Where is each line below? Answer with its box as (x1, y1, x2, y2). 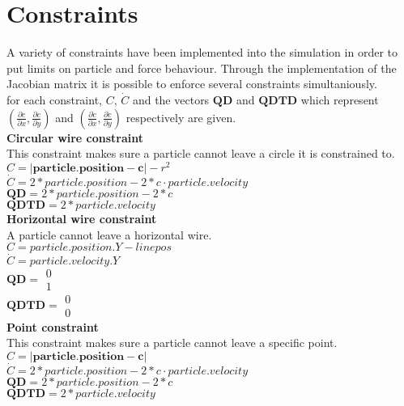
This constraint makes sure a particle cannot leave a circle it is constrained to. (6, 145, 395, 162)
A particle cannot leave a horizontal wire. (6, 226, 212, 243)
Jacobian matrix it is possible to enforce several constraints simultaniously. (6, 75, 377, 92)
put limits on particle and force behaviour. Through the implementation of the (6, 59, 397, 76)
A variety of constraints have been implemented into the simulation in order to (6, 44, 398, 61)
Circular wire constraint (6, 129, 144, 146)
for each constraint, (6, 91, 102, 108)
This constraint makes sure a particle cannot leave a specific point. (6, 334, 338, 351)
